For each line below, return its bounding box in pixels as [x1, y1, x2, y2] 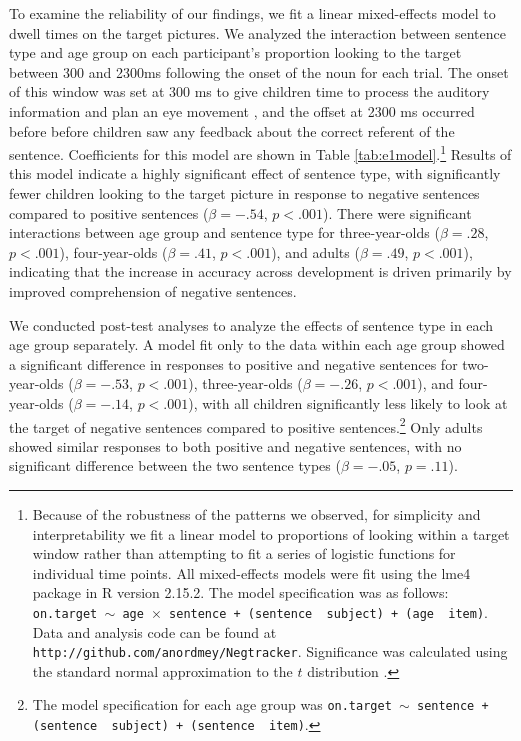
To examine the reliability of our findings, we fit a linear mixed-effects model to [9, 3, 496, 23]
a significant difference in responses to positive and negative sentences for [9, 353, 458, 374]
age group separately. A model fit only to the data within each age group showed [9, 334, 505, 355]
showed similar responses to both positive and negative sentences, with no [9, 435, 462, 456]
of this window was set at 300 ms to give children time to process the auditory [9, 81, 490, 102]
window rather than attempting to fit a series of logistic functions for [32, 543, 456, 564]
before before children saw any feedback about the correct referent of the [9, 120, 455, 141]
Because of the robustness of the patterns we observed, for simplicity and [32, 503, 481, 524]
